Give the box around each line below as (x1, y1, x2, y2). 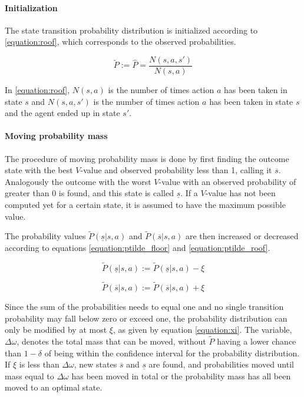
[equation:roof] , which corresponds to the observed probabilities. (5, 35, 236, 48)
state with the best (5, 164, 73, 176)
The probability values (5, 230, 86, 242)
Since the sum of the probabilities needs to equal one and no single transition (5, 300, 284, 313)
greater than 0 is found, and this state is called (5, 187, 174, 199)
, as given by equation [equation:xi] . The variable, (113, 323, 292, 336)
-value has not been (205, 187, 276, 199)
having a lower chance (217, 335, 296, 348)
